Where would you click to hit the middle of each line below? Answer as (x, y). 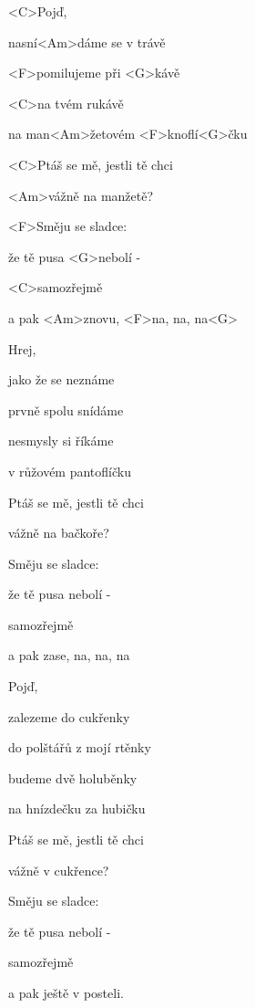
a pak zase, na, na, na (69, 655)
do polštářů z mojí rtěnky (80, 747)
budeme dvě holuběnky (73, 777)
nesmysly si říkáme (61, 441)
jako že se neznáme (61, 379)
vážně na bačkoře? (59, 533)
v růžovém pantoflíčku (70, 471)
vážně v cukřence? (59, 870)
